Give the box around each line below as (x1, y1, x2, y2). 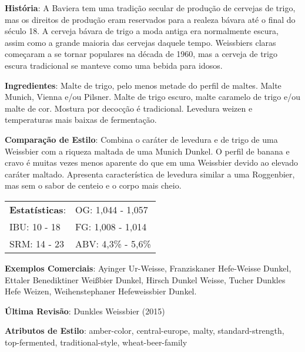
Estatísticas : (9, 202, 66, 216)
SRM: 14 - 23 (9, 236, 65, 250)
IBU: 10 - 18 (9, 219, 61, 233)
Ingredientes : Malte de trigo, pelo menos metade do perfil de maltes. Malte (5, 79, 281, 91)
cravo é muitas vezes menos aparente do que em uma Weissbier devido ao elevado (5, 156, 298, 169)
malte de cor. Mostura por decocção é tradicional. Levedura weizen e (5, 102, 253, 114)
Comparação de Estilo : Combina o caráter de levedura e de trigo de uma (5, 133, 278, 145)
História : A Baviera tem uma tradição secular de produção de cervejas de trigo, (5, 2, 296, 14)
